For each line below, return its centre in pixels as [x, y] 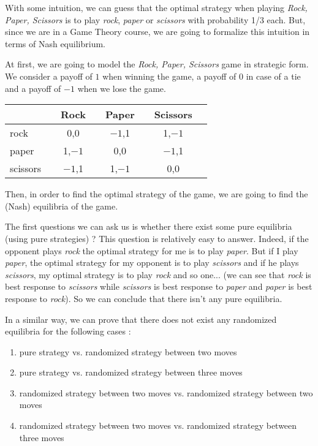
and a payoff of [33, 88]
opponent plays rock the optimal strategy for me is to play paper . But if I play [152, 250]
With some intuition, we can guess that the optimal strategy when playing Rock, [156, 7]
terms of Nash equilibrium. [55, 43]
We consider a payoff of [49, 76]
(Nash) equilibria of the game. [62, 206]
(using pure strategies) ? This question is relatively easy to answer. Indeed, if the [157, 238]
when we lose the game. [122, 88]
